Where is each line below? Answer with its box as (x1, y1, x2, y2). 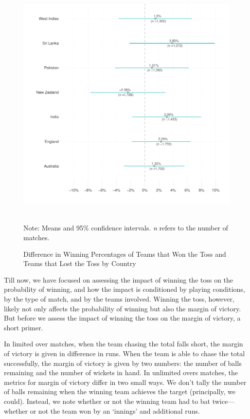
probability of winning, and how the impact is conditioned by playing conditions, (4, 284, 245, 294)
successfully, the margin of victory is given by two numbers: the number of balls (4, 358, 242, 368)
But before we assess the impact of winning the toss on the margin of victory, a (4, 313, 241, 323)
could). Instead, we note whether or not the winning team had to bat (4, 396, 211, 406)
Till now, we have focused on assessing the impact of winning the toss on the (4, 274, 233, 285)
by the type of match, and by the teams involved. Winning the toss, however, (4, 293, 234, 304)
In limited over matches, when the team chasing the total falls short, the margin (4, 339, 243, 349)
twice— (212, 396, 235, 406)
